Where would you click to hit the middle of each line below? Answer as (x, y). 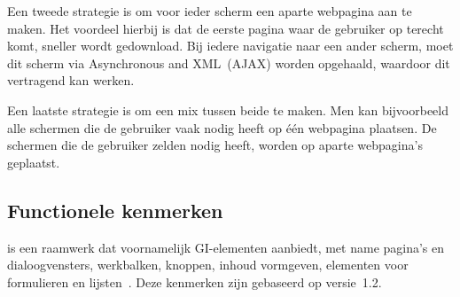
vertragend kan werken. (71, 80)
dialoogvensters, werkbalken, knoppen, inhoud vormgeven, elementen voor (208, 265)
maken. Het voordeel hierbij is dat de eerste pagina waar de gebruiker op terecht (226, 28)
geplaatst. (34, 162)
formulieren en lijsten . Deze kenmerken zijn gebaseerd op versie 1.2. (195, 281)
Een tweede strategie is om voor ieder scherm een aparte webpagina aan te (210, 11)
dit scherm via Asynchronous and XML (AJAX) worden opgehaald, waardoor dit (229, 63)
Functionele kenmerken (115, 210)
